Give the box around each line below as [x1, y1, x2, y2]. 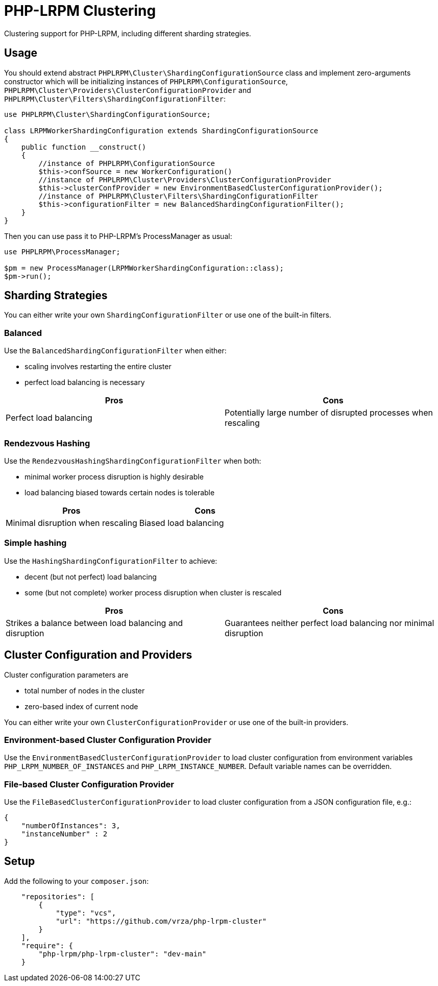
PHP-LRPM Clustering [4, 2, 156, 19]
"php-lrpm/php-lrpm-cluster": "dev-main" [38, 949, 207, 958]
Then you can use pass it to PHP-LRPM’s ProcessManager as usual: [4, 231, 232, 241]
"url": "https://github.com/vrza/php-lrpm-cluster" [56, 917, 267, 925]
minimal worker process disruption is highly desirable [25, 472, 204, 481]
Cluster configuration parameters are [4, 670, 129, 679]
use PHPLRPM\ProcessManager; [4, 247, 120, 256]
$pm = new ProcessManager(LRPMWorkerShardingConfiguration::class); [4, 263, 284, 272]
